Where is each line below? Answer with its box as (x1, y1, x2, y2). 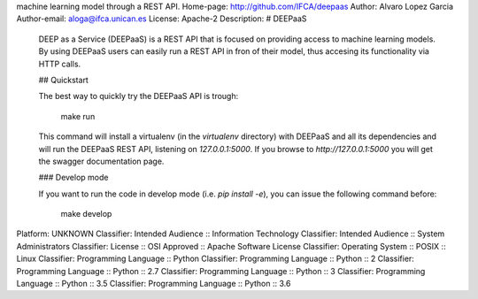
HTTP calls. (38, 58, 81, 69)
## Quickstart (38, 74, 89, 85)
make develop (60, 209, 112, 219)
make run (60, 111, 96, 121)
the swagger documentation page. (38, 156, 165, 166)
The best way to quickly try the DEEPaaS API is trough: (38, 91, 239, 102)
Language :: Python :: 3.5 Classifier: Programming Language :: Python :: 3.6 (16, 279, 291, 289)
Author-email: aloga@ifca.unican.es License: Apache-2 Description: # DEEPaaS (16, 13, 307, 24)
